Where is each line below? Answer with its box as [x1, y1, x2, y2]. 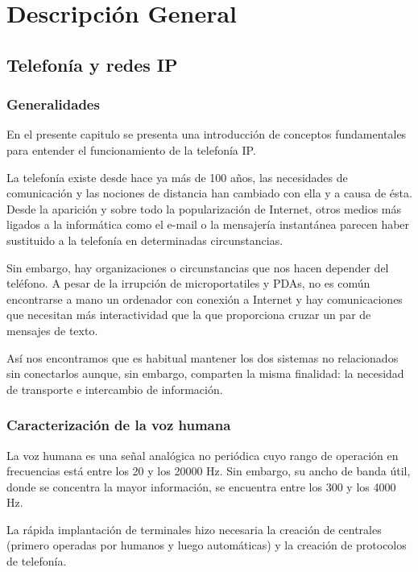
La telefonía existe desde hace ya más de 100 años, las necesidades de [6, 168, 348, 185]
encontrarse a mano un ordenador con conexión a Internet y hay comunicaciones [6, 290, 403, 307]
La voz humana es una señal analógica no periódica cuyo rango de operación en [6, 446, 399, 463]
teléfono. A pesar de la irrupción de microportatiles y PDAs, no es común [6, 275, 370, 292]
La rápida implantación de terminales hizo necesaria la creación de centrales [6, 520, 382, 537]
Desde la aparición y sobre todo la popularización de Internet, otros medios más [6, 200, 401, 217]
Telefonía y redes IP [6, 52, 178, 77]
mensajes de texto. [6, 321, 98, 338]
